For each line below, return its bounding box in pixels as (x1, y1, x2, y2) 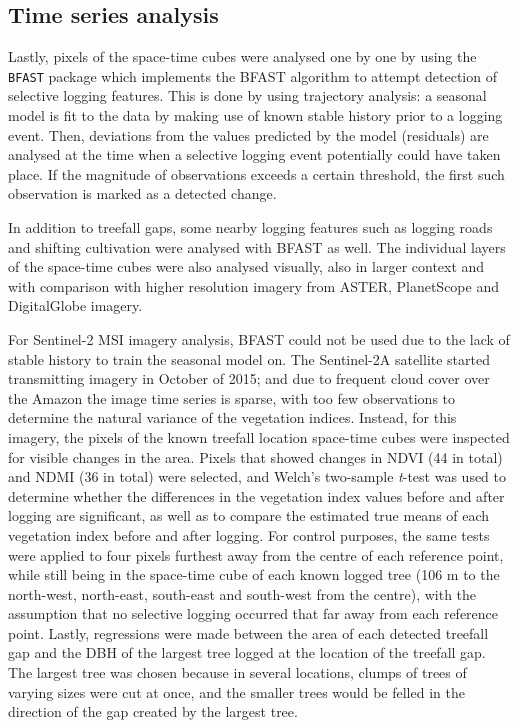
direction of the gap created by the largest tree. (8, 701, 298, 722)
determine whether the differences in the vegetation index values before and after (8, 485, 505, 506)
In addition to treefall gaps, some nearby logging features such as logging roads (8, 217, 493, 238)
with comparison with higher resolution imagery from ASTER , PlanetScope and (8, 275, 499, 296)
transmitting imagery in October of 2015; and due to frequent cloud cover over (8, 368, 490, 389)
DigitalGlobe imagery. (8, 295, 143, 316)
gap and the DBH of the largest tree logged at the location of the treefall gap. (8, 642, 486, 663)
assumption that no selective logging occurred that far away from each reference (8, 603, 499, 624)
